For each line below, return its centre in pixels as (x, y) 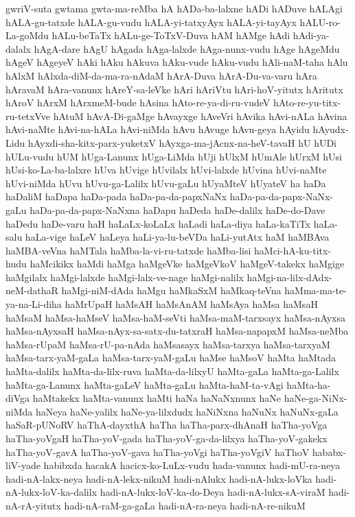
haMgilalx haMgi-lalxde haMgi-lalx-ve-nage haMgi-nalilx (125, 277)
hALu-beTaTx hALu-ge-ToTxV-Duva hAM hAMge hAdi (171, 35)
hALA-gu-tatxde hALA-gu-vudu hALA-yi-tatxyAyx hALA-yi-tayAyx (151, 22)
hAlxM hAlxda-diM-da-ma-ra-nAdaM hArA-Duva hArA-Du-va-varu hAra (161, 75)
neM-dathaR (32, 290)
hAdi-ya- (311, 35)
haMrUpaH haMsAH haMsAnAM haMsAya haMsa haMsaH (191, 304)
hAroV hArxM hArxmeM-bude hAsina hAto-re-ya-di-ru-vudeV (138, 103)
